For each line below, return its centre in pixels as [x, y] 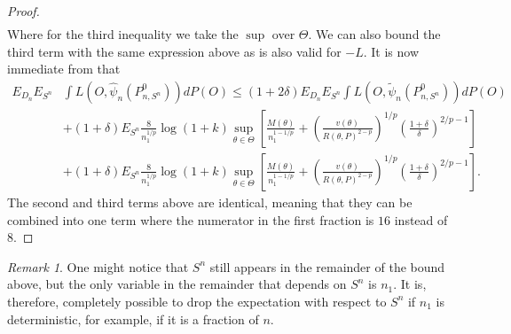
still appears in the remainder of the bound [327, 266]
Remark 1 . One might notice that [98, 266]
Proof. [24, 11]
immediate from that [64, 69]
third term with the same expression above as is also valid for [174, 51]
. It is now [391, 51]
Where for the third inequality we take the [123, 34]
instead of [421, 219]
